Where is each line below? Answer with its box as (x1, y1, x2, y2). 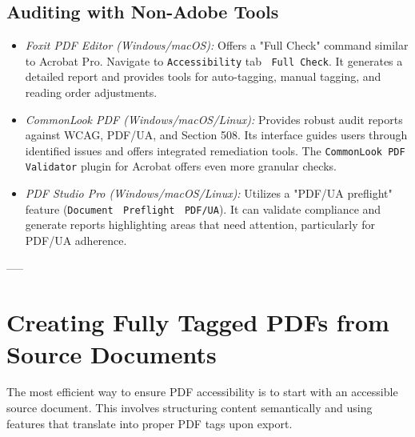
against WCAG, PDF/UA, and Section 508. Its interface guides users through (25, 126, 408, 143)
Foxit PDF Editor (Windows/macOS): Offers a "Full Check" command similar (25, 37, 409, 54)
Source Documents (6, 337, 217, 370)
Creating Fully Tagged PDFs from (6, 306, 389, 339)
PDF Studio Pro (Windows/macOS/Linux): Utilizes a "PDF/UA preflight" (25, 185, 393, 202)
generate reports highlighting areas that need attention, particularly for (25, 216, 376, 233)
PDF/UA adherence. (25, 231, 127, 248)
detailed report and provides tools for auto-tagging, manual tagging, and (25, 68, 381, 85)
